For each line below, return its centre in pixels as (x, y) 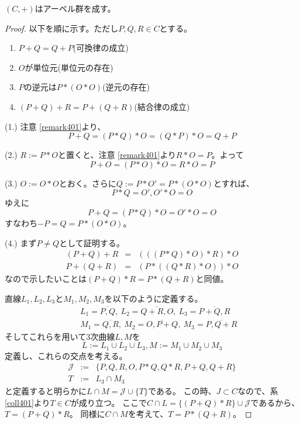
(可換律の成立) (101, 48)
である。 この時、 (182, 390)
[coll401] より (28, 402)
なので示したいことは (46, 279)
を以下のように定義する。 (154, 298)
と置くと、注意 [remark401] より (117, 155)
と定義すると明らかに (46, 390)
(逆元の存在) (126, 87)
